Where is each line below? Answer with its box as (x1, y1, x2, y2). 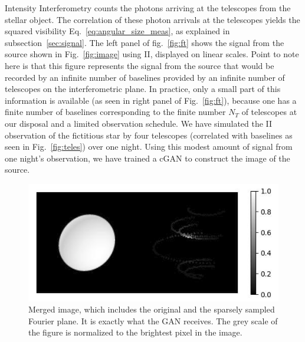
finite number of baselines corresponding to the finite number (5, 106, 226, 118)
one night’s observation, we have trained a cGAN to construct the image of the (5, 152, 290, 164)
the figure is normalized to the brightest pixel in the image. (28, 326, 242, 338)
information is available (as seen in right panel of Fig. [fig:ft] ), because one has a (5, 94, 297, 106)
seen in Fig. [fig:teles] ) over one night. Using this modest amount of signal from (5, 140, 293, 153)
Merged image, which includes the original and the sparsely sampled (28, 303, 275, 315)
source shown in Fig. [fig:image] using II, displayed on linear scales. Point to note (5, 48, 299, 60)
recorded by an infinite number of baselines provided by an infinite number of (5, 71, 285, 83)
